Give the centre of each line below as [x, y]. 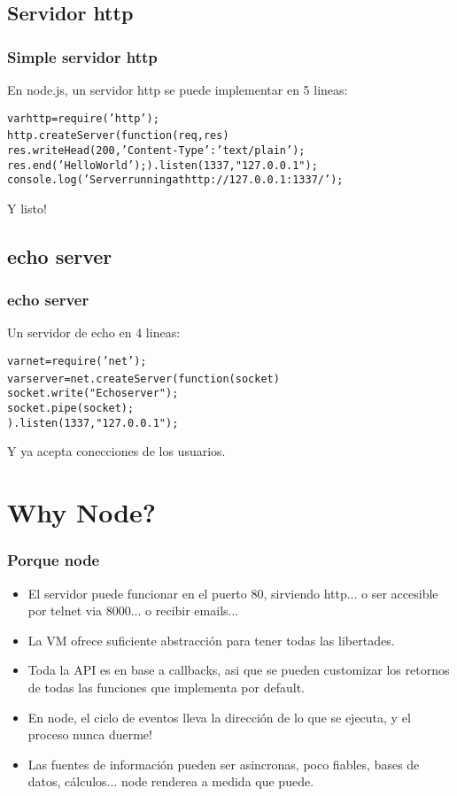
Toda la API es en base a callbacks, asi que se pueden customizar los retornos [239, 670]
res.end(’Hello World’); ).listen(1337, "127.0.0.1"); [163, 165]
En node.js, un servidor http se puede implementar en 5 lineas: [178, 89]
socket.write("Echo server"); [93, 394]
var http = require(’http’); [83, 118]
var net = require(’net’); [77, 362]
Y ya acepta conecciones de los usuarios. [116, 451]
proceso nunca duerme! [90, 734]
